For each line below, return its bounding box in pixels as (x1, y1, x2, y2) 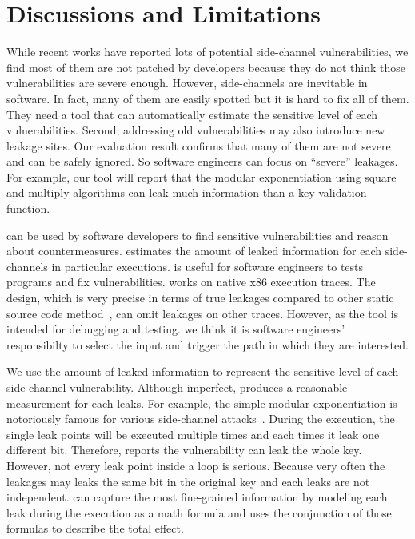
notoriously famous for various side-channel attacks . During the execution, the (6, 410, 395, 427)
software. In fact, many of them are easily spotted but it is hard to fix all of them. (6, 90, 409, 106)
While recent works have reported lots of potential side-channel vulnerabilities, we (6, 43, 409, 60)
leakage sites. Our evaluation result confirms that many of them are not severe (6, 137, 391, 154)
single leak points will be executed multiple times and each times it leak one (6, 425, 380, 442)
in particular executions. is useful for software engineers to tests (51, 258, 364, 274)
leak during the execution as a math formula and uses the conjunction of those (6, 504, 392, 521)
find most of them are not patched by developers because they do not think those (6, 58, 405, 75)
